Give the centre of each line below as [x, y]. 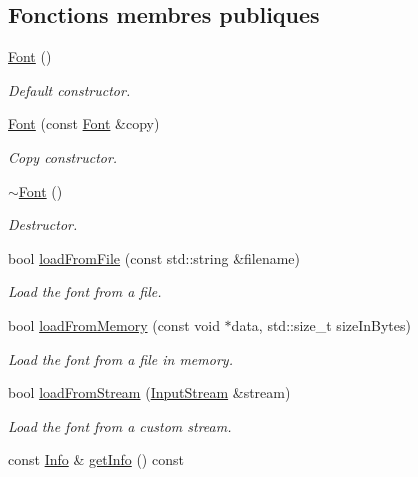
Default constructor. [69, 89]
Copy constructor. [63, 156]
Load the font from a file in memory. [120, 358]
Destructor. [43, 224]
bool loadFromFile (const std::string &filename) [154, 257]
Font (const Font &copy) [84, 123]
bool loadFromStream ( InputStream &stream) [149, 392]
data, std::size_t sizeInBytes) [321, 324]
